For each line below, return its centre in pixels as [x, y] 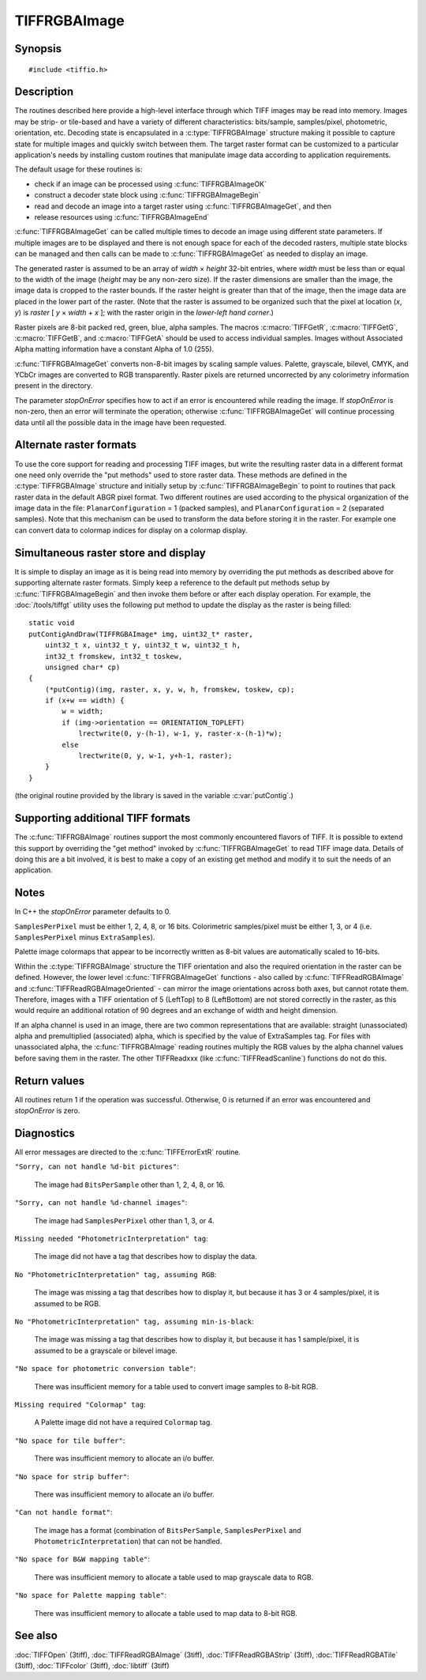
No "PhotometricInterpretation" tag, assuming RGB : [116, 1274]
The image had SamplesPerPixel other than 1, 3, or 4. [124, 1220]
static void [52, 623]
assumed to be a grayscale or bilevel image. [106, 1350]
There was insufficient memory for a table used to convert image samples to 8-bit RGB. [176, 1386]
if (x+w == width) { [84, 701]
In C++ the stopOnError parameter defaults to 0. [93, 912]
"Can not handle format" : [64, 1512]
